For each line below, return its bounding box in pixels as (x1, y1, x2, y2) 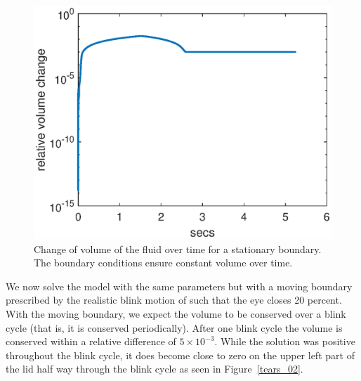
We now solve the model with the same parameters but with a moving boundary (6, 278, 353, 293)
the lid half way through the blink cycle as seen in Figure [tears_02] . (6, 361, 303, 376)
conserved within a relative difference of (6, 334, 176, 349)
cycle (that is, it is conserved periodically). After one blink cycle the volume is (6, 320, 343, 335)
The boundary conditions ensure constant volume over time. (34, 255, 293, 270)
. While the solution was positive (214, 334, 355, 349)
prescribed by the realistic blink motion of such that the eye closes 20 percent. (6, 292, 342, 307)
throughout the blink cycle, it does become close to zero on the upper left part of (6, 347, 355, 362)
